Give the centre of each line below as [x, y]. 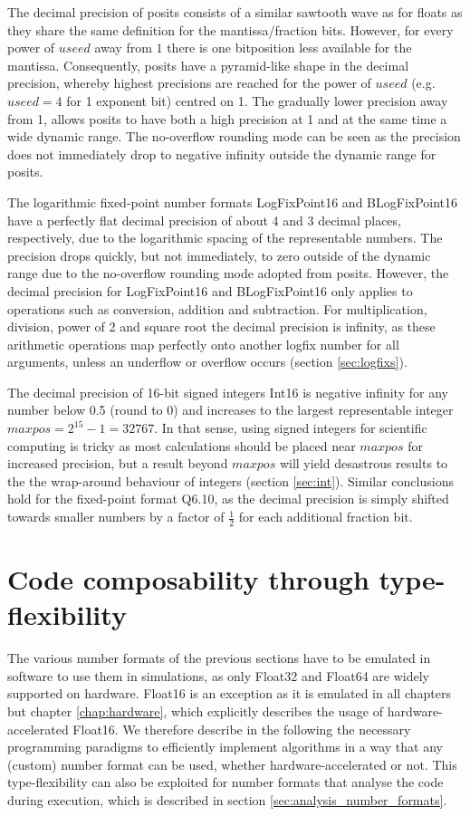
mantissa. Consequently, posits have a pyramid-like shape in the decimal [208, 65]
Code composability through [188, 579]
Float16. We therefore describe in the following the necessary [242, 729]
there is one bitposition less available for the [289, 48]
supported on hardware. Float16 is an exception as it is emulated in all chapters [229, 693]
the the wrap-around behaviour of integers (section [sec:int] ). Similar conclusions [230, 480]
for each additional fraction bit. [326, 517]
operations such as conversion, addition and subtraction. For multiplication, [217, 308]
